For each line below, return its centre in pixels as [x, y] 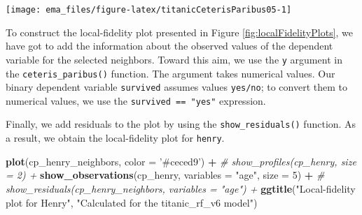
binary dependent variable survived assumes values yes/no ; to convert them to [176, 87]
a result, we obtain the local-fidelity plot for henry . [115, 138]
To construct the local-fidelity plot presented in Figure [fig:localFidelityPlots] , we [180, 32]
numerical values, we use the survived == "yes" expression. [136, 100]
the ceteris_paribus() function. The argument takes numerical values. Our [170, 73]
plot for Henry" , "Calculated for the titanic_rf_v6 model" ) [132, 202]
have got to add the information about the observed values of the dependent [169, 46]
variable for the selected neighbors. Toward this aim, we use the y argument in [174, 59]
